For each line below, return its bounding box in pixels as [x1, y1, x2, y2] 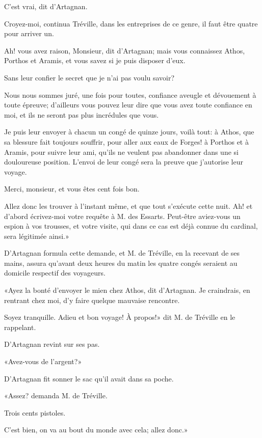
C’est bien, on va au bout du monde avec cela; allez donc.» [4, 424, 188, 435]
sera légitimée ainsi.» [4, 230, 69, 241]
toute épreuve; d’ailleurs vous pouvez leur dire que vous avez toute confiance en [4, 99, 252, 110]
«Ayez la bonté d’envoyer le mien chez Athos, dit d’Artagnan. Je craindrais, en [4, 285, 250, 295]
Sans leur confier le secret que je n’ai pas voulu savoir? [4, 72, 175, 83]
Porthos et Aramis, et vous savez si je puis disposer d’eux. [4, 55, 186, 66]
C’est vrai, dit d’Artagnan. [4, 1, 88, 11]
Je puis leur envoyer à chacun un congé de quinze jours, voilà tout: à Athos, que [4, 126, 254, 137]
